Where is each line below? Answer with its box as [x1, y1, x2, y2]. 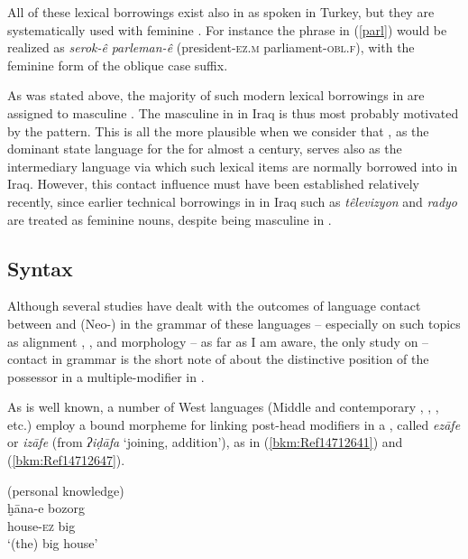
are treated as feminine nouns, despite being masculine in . [7, 210, 332, 228]
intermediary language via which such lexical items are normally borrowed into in [7, 156, 458, 175]
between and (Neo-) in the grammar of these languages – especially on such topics [7, 313, 461, 332]
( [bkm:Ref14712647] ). [7, 451, 125, 470]
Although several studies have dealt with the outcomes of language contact [7, 296, 421, 315]
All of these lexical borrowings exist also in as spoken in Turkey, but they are [7, 3, 435, 21]
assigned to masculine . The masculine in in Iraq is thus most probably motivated [7, 103, 459, 122]
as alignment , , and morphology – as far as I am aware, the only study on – [7, 331, 429, 350]
